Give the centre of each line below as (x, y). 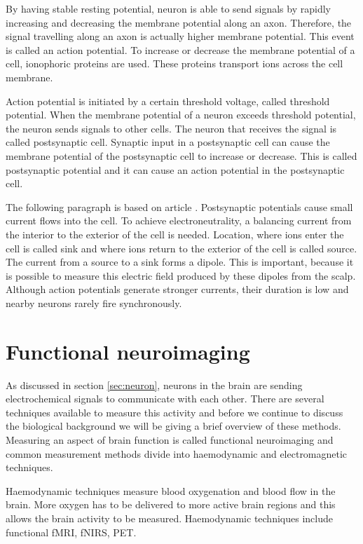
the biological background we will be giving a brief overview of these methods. (173, 426)
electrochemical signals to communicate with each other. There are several (165, 399)
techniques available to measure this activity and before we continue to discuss (174, 412)
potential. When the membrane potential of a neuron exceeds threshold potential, (181, 115)
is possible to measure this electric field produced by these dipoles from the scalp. (181, 275)
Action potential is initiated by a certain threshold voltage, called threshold (168, 101)
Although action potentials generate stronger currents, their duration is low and (177, 289)
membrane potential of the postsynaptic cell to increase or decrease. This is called (181, 155)
